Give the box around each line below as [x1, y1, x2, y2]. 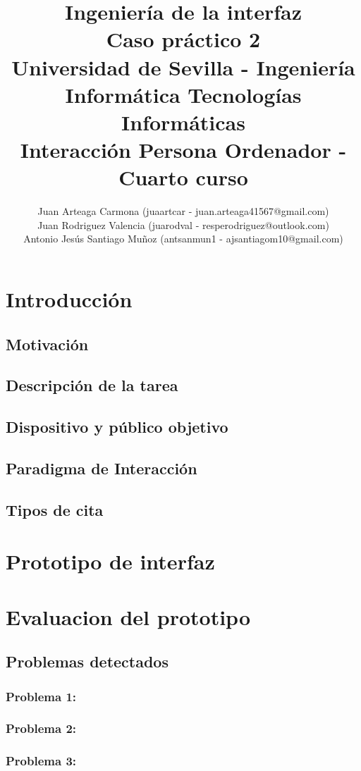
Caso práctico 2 [106, 25, 261, 54]
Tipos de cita [6, 498, 104, 520]
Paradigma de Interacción [6, 457, 197, 479]
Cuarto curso [118, 163, 248, 192]
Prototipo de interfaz [6, 547, 215, 576]
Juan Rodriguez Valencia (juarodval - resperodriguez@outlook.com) [37, 217, 329, 232]
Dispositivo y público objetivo [6, 416, 228, 438]
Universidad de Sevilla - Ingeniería [11, 52, 355, 81]
